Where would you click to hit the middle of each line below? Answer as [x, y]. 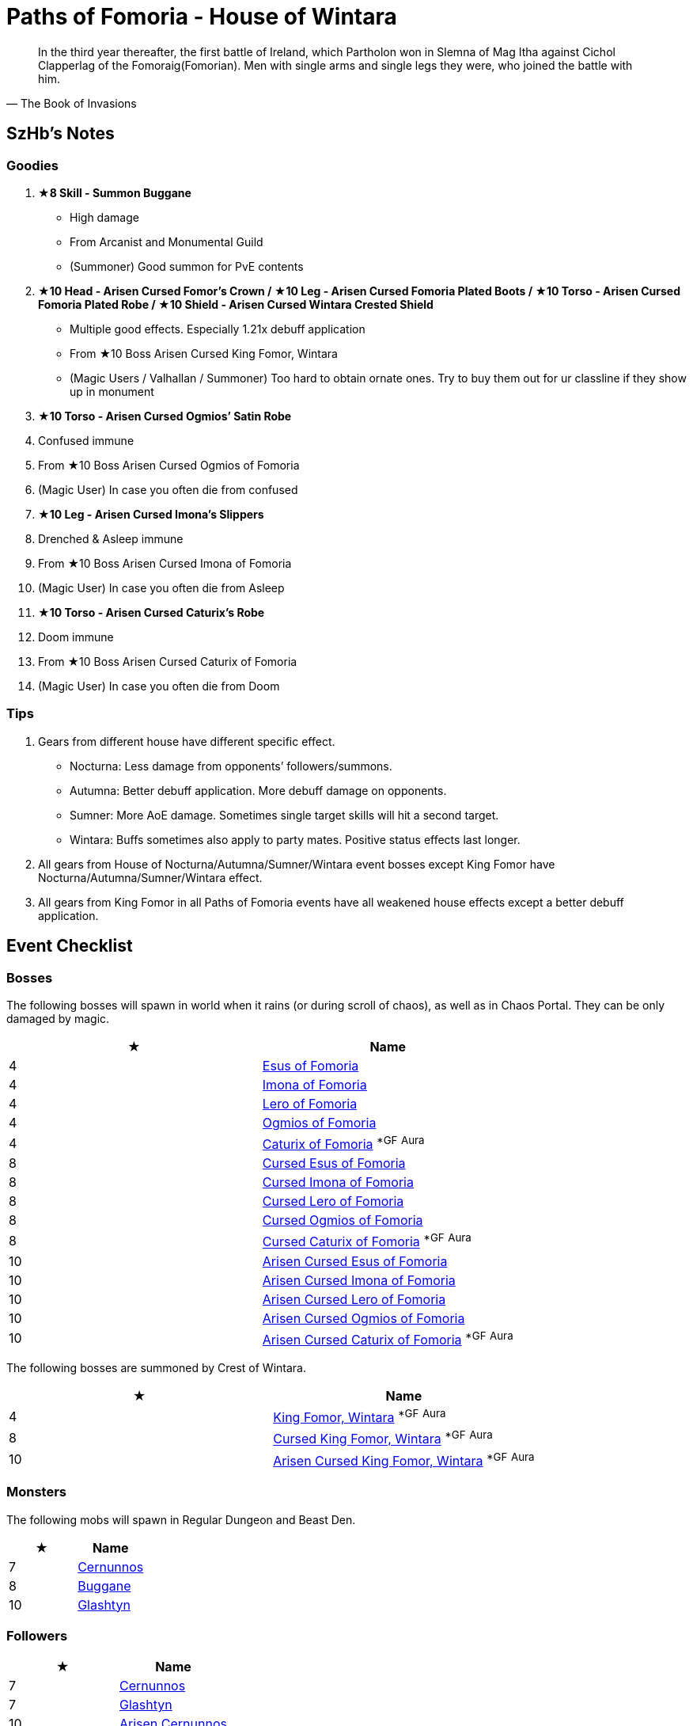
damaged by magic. [58, 1018]
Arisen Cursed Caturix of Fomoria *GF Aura [388, 1338]
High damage [104, 217]
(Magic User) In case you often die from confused [168, 489]
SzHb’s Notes [61, 134]
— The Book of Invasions [72, 103]
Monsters [37, 1492]
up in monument [112, 391]
